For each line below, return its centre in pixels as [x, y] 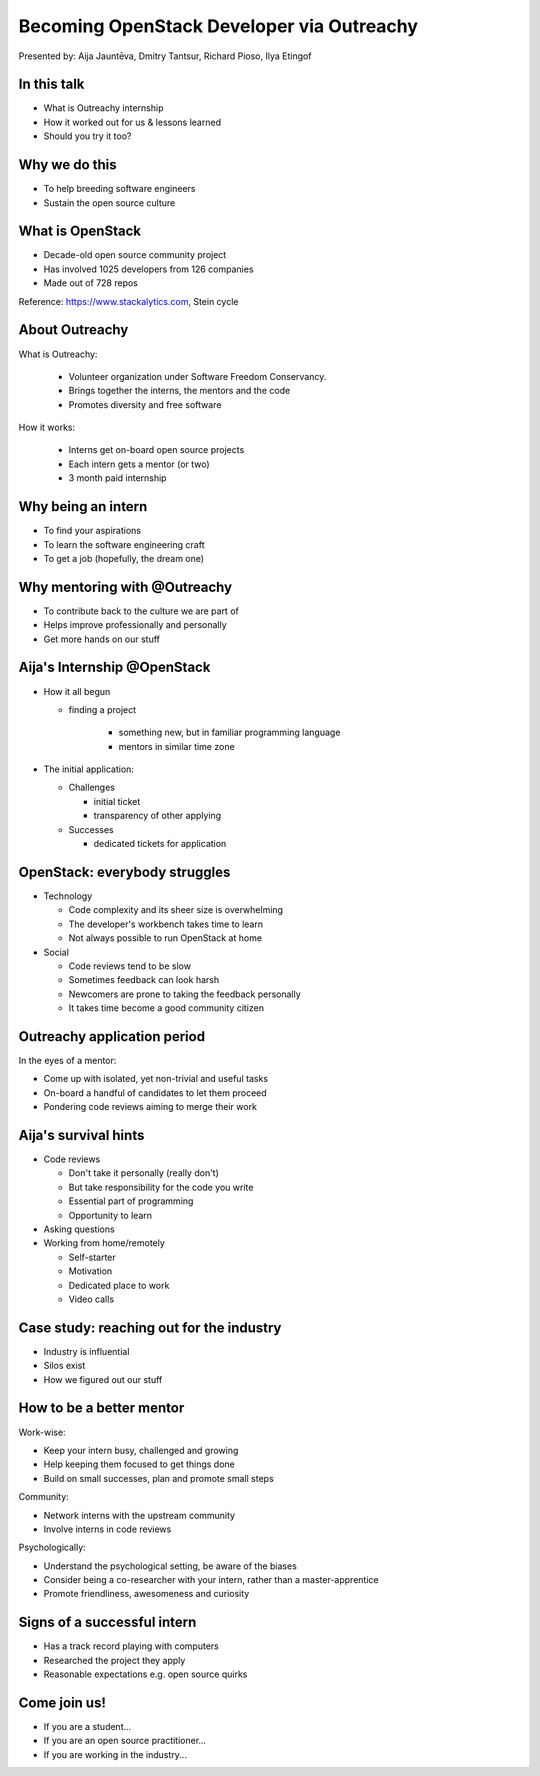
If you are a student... [87, 1727]
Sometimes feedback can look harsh [144, 980]
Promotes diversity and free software [145, 404]
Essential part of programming [131, 1201]
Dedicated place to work [119, 1285]
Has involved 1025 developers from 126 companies [148, 269]
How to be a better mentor [101, 1408]
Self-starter [92, 1257]
